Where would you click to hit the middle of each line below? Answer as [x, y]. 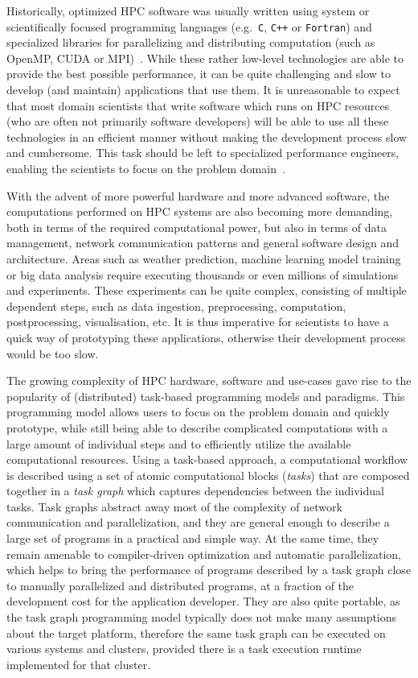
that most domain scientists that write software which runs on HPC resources [198, 105]
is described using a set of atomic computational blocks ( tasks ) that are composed [208, 475]
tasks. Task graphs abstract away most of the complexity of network [174, 506]
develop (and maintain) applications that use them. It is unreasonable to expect [203, 90]
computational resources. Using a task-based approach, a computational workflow [207, 459]
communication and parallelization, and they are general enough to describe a [198, 522]
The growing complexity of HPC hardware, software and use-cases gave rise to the [209, 380]
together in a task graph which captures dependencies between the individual [195, 491]
